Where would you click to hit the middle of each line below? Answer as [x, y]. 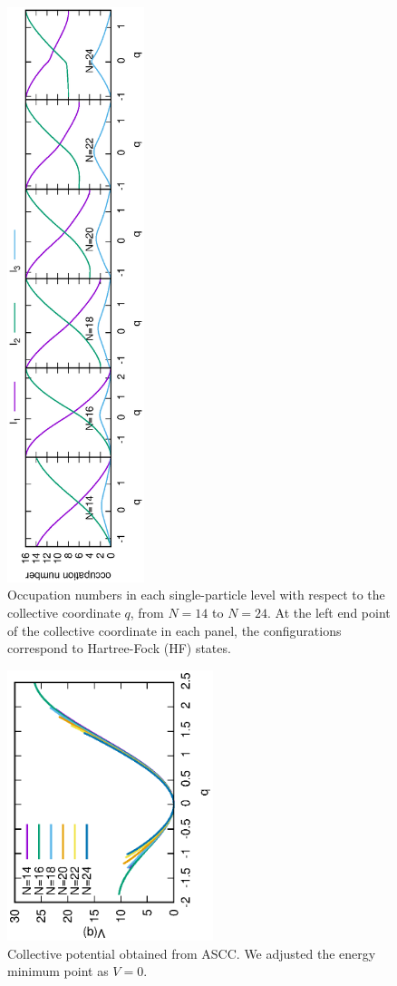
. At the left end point [329, 612]
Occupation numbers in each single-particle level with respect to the [196, 595]
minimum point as [58, 971]
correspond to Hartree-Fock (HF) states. [119, 648]
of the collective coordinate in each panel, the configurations [174, 630]
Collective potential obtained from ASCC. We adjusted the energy [192, 953]
